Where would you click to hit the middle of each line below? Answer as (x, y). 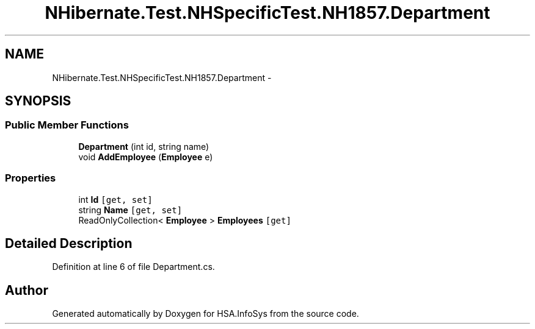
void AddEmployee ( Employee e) (146, 157)
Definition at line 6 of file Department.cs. (133, 267)
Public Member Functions (67, 125)
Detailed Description (69, 243)
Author (27, 290)
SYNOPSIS (38, 101)
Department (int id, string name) (144, 146)
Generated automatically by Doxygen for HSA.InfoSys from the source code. (206, 314)
